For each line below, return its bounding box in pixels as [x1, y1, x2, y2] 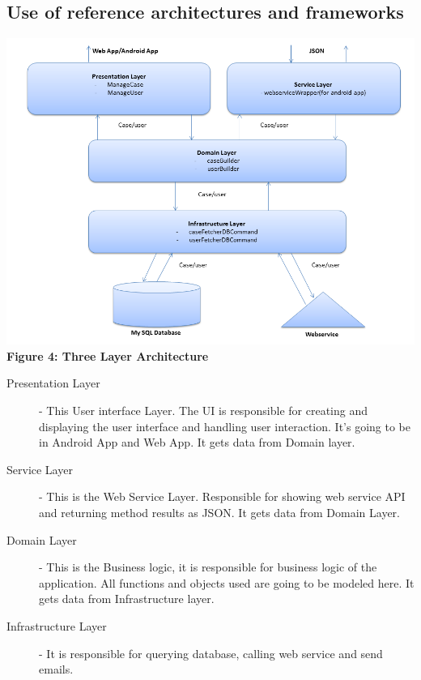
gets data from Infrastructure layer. [39, 590, 215, 607]
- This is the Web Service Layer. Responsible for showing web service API [39, 488, 406, 505]
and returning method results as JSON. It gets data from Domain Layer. [39, 503, 400, 520]
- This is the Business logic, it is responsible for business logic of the [39, 558, 377, 575]
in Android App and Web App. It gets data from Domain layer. [39, 434, 355, 451]
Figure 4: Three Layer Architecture [6, 347, 209, 364]
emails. [39, 661, 74, 678]
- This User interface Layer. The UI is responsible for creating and [39, 401, 368, 418]
